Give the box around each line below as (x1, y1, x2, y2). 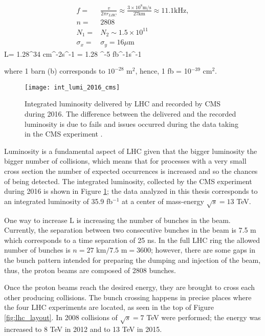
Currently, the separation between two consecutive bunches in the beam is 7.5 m (4, 225, 256, 235)
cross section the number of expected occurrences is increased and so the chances (4, 166, 258, 176)
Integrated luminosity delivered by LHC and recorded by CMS (25, 98, 221, 109)
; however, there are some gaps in (151, 244, 256, 255)
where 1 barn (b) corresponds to (4, 65, 105, 76)
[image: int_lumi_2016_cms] (25, 83, 120, 91)
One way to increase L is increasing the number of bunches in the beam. (4, 214, 231, 225)
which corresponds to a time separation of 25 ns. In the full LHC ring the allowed (4, 234, 260, 245)
